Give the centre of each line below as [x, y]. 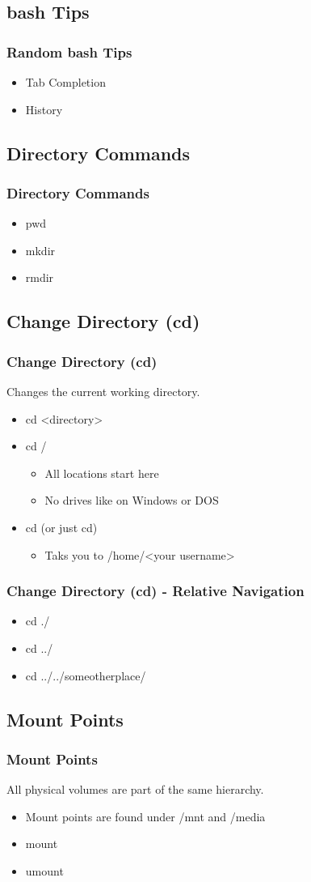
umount [44, 870]
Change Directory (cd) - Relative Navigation [155, 591]
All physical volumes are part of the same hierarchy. [135, 789]
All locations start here [102, 473]
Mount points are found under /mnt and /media [145, 816]
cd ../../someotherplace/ [86, 675]
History [44, 109]
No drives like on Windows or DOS [132, 500]
